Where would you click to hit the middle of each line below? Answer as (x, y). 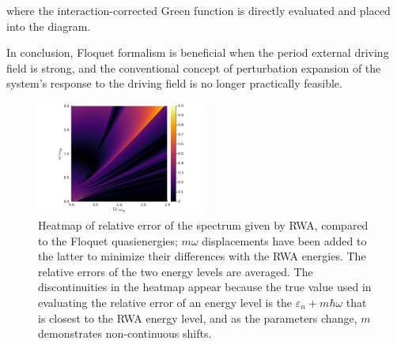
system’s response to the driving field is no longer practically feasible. (174, 83)
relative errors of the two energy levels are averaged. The (176, 271)
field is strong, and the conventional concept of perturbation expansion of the (194, 67)
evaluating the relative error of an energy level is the (165, 302)
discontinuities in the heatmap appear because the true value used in (205, 287)
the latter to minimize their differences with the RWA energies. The (202, 256)
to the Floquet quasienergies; (108, 240)
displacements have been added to (284, 240)
